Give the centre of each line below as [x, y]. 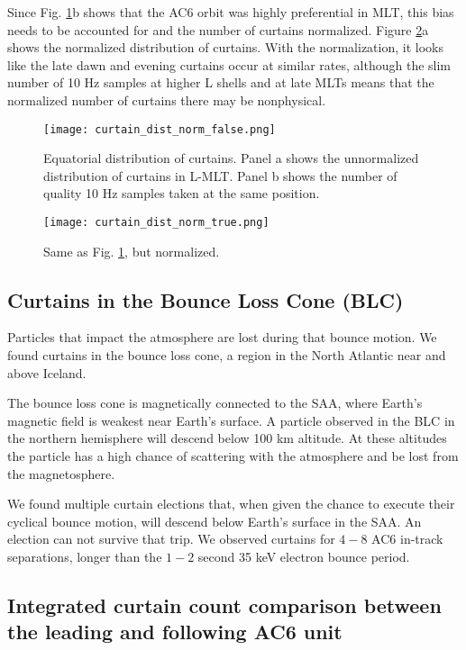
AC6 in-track [407, 539]
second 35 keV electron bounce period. [304, 556]
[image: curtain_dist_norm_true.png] [156, 222]
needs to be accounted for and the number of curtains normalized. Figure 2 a [218, 29]
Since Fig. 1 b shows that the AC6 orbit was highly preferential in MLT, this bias [231, 12]
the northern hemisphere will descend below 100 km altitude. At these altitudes [227, 438]
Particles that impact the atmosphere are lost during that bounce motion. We [222, 337]
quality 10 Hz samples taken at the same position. [182, 193]
